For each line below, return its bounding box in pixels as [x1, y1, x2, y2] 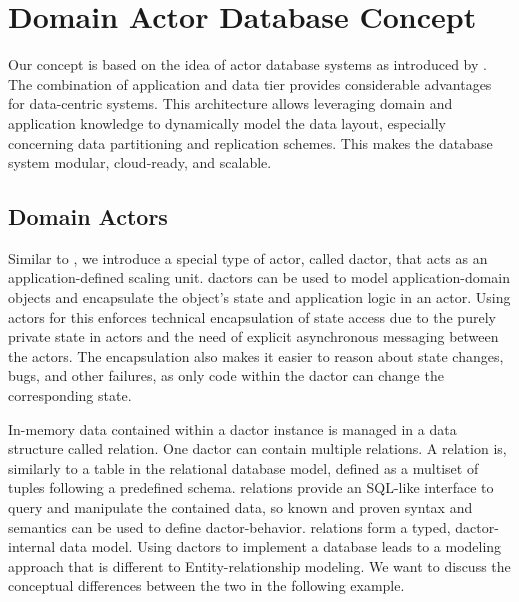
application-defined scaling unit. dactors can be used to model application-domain [8, 267, 510, 288]
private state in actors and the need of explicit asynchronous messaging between [8, 326, 499, 347]
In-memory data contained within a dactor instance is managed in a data [8, 418, 457, 439]
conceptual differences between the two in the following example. [8, 575, 405, 596]
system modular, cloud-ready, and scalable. [8, 152, 272, 173]
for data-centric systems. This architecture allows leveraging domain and [8, 93, 453, 114]
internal [8, 536, 56, 557]
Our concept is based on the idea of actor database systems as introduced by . [8, 54, 487, 75]
